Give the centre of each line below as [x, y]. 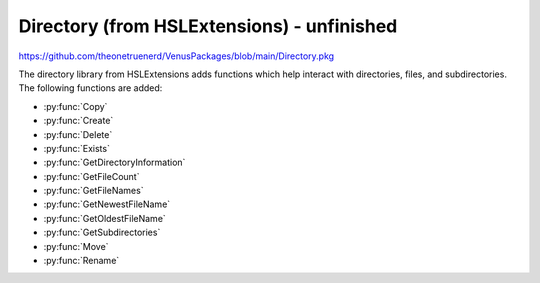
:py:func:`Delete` [78, 134]
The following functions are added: [90, 88]
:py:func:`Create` [78, 121]
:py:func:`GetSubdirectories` [102, 232]
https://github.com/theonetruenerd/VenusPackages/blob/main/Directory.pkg [176, 56]
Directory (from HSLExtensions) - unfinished [208, 26]
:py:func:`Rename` [81, 261]
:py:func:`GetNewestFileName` [107, 204]
